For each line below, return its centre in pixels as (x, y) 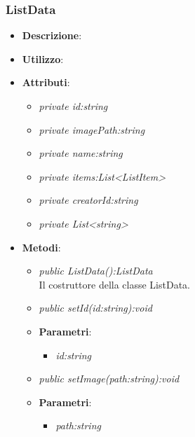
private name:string (81, 153)
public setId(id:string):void (95, 308)
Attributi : (46, 82)
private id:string (73, 106)
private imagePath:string (92, 129)
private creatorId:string (88, 200)
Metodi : (41, 247)
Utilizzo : (43, 58)
